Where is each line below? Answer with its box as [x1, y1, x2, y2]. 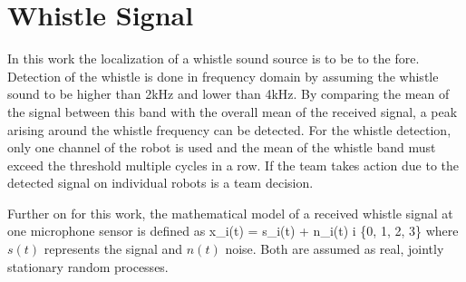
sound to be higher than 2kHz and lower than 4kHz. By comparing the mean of [7, 84, 450, 103]
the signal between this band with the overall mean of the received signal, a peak [7, 102, 458, 121]
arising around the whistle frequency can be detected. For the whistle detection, [7, 120, 451, 139]
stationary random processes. [7, 257, 169, 276]
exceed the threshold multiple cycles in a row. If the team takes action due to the [7, 155, 460, 174]
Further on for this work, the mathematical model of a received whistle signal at [7, 203, 453, 222]
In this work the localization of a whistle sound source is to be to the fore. [7, 49, 420, 68]
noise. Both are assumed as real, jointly [225, 239, 444, 258]
